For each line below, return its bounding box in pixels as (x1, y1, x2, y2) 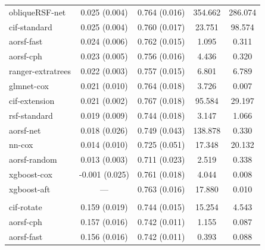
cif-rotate (9, 200, 42, 213)
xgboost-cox (9, 168, 52, 181)
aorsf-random (9, 153, 57, 166)
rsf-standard (9, 109, 53, 121)
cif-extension (9, 94, 55, 106)
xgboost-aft (9, 182, 51, 195)
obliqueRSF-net (9, 5, 66, 18)
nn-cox (9, 138, 33, 151)
